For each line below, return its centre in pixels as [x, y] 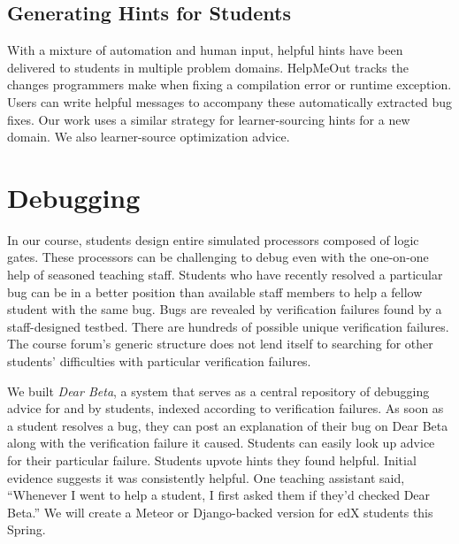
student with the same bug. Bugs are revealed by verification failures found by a [225, 309]
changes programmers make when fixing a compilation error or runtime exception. [229, 84]
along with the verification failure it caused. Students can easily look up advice [221, 443]
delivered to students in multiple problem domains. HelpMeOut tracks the [208, 67]
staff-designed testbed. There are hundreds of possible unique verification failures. [228, 326]
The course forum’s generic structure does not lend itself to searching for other [220, 344]
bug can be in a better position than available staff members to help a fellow [215, 291]
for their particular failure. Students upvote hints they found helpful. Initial [212, 460]
